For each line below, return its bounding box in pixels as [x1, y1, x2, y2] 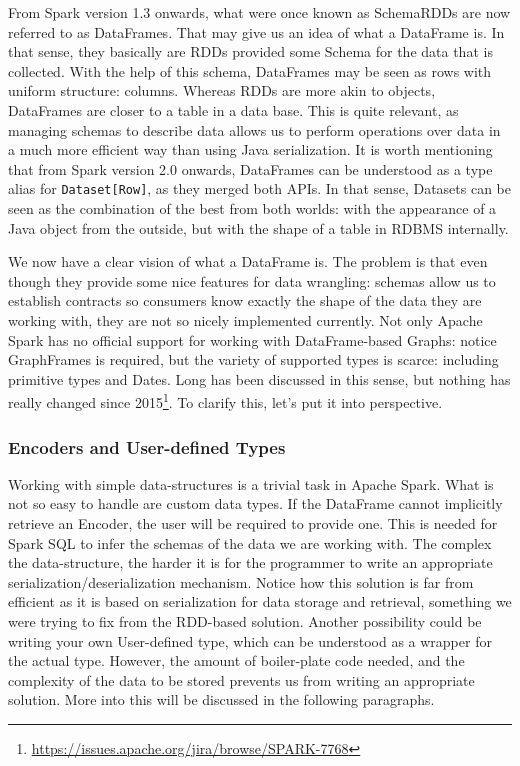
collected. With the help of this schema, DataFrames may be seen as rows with [8, 60, 492, 81]
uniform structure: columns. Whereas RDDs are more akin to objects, [8, 80, 436, 101]
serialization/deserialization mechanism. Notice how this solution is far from [8, 571, 474, 592]
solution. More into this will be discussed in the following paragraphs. [8, 689, 435, 710]
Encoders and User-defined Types [8, 434, 286, 459]
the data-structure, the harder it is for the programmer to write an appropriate [8, 552, 493, 573]
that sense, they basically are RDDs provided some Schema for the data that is [8, 41, 493, 62]
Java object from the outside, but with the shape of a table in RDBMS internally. [8, 217, 509, 238]
